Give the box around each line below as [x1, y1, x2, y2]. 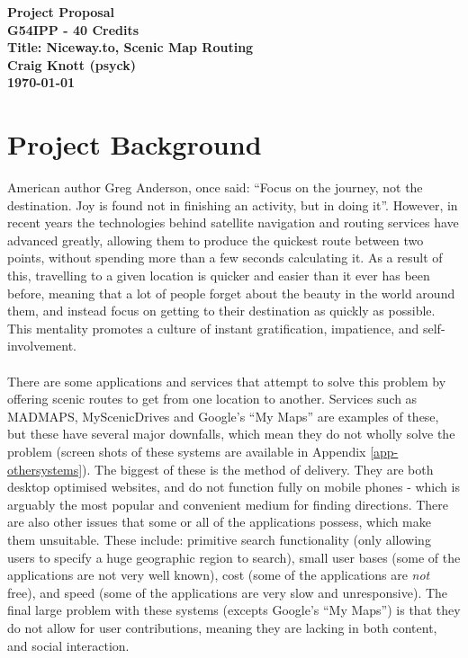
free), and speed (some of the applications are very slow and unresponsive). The [7, 582, 448, 601]
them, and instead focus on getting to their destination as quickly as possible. [7, 301, 436, 320]
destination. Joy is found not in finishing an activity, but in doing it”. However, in [7, 195, 458, 214]
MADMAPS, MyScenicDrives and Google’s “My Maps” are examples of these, [7, 406, 439, 425]
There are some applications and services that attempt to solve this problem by [7, 371, 446, 390]
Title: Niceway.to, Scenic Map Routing [7, 38, 254, 57]
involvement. [7, 336, 76, 355]
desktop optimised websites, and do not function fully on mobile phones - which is [7, 477, 460, 496]
